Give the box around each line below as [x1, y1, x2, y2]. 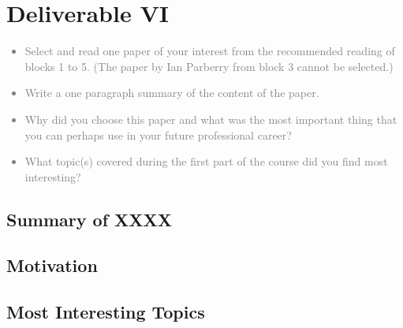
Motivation [6, 253, 98, 278]
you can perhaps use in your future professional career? [24, 126, 292, 143]
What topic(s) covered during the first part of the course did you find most [24, 153, 388, 170]
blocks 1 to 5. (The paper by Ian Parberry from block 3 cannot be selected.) [24, 58, 394, 74]
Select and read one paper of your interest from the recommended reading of [24, 43, 395, 59]
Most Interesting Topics [6, 300, 205, 324]
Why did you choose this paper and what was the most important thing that [24, 110, 397, 127]
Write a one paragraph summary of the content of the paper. [24, 84, 319, 101]
